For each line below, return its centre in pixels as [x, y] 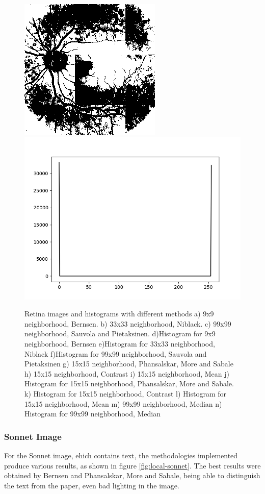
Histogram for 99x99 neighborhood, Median [93, 414]
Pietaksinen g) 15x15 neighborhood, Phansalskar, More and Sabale [129, 364]
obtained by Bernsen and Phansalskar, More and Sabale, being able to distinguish [132, 475]
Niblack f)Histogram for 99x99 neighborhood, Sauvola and [116, 353]
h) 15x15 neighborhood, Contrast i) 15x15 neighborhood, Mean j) [127, 373]
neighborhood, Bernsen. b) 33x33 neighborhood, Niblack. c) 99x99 [128, 323]
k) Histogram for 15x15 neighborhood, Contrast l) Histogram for [126, 393]
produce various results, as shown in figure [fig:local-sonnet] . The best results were [132, 465]
